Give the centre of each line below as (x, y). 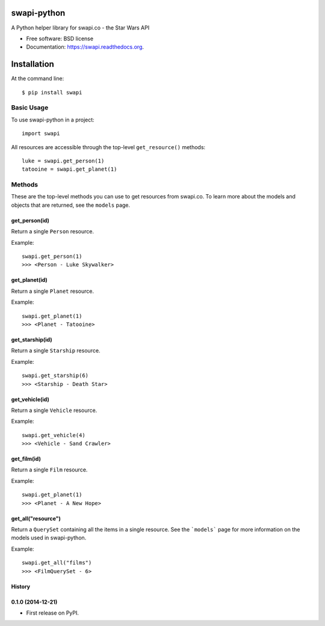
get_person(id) (30, 220)
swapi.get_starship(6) (55, 376)
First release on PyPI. (53, 613)
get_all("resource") (36, 518)
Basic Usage (30, 108)
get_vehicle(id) (30, 399)
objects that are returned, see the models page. (71, 205)
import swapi (41, 133)
